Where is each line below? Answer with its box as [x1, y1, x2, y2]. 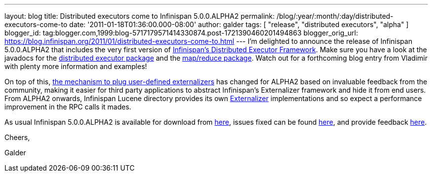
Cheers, [4, 133, 30, 141]
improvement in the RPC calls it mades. [4, 103, 132, 111]
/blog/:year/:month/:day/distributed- [276, 12, 394, 20]
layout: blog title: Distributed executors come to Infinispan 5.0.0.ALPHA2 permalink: [4, 12, 275, 20]
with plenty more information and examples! [4, 62, 147, 70]
